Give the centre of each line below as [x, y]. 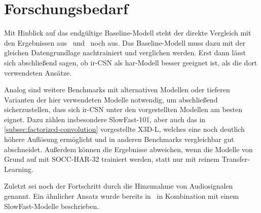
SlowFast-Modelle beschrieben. [52, 206]
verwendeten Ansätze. [38, 72]
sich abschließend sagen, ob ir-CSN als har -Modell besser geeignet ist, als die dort [131, 62]
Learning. [19, 169]
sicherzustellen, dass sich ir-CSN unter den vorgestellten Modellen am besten [123, 109]
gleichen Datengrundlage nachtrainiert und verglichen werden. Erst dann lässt [125, 52]
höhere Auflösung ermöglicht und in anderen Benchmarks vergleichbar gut [119, 139]
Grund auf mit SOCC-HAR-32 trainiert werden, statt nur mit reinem [112, 159]
